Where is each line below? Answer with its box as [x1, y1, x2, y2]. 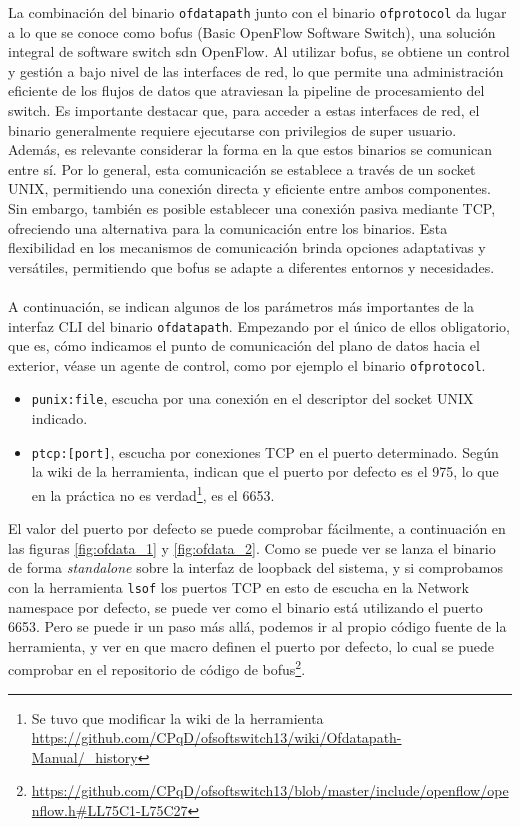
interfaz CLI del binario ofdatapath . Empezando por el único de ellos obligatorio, [8, 315, 510, 336]
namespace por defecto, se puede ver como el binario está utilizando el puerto [8, 596, 483, 617]
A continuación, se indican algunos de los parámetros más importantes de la [8, 295, 475, 316]
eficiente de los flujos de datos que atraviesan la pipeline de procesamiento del [8, 80, 485, 101]
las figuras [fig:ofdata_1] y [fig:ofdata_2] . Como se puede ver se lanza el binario [8, 537, 496, 558]
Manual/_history [31, 746, 138, 767]
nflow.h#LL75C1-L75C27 [31, 800, 188, 821]
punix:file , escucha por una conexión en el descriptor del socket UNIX [31, 388, 474, 409]
